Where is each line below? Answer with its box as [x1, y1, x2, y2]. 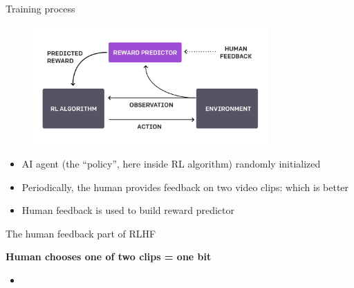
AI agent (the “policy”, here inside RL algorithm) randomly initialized [21, 156, 321, 170]
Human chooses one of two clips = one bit [6, 249, 212, 264]
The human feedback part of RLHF [6, 226, 156, 240]
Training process [6, 1, 75, 15]
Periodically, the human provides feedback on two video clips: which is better [21, 179, 349, 194]
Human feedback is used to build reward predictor [21, 203, 234, 217]
